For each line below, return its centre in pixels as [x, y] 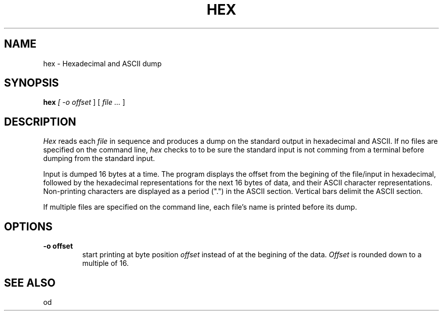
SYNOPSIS [32, 83]
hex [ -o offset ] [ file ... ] [84, 102]
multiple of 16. [105, 263]
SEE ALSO [30, 283]
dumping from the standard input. [99, 159]
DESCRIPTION [40, 122]
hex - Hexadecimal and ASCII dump [102, 63]
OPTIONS [28, 226]
